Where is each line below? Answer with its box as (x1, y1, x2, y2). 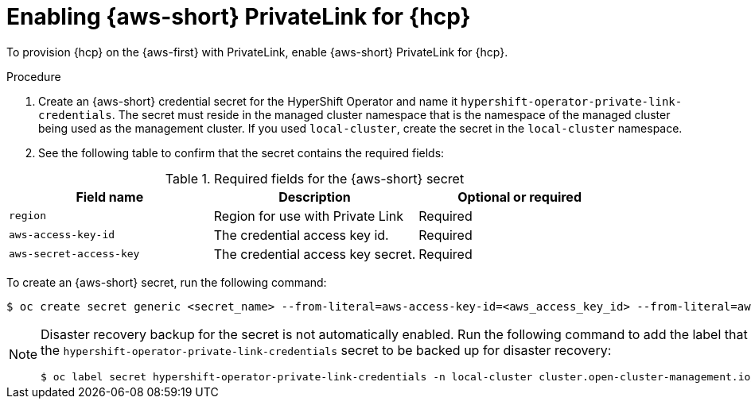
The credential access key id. (213, 226, 389, 243)
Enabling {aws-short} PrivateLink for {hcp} (6, 3, 471, 30)
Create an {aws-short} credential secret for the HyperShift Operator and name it (38, 94, 458, 108)
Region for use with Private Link (213, 207, 403, 224)
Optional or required (457, 188, 582, 205)
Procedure (6, 69, 61, 83)
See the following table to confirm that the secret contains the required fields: (38, 145, 445, 160)
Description (278, 188, 351, 205)
